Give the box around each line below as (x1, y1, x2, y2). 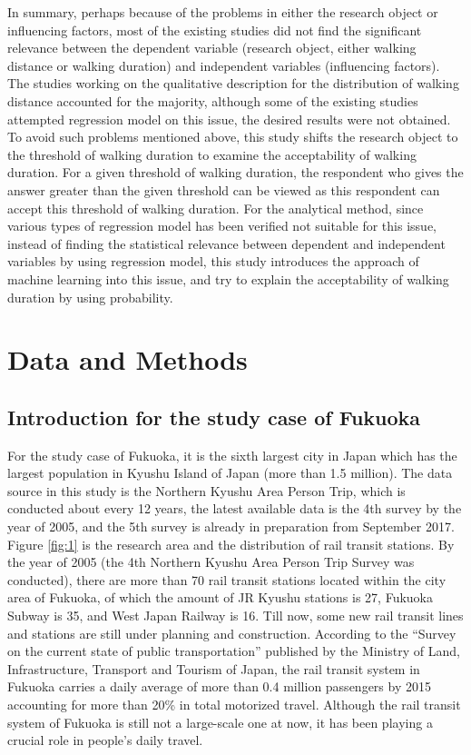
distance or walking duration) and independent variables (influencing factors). (7, 55, 440, 75)
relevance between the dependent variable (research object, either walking (7, 38, 417, 57)
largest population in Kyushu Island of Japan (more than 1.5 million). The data (7, 463, 453, 482)
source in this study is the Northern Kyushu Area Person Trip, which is (7, 481, 406, 500)
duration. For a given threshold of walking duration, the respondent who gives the (7, 163, 464, 182)
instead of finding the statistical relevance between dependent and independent (7, 233, 446, 253)
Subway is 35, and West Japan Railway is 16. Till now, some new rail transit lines (7, 606, 464, 625)
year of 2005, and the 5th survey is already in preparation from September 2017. (7, 517, 455, 536)
